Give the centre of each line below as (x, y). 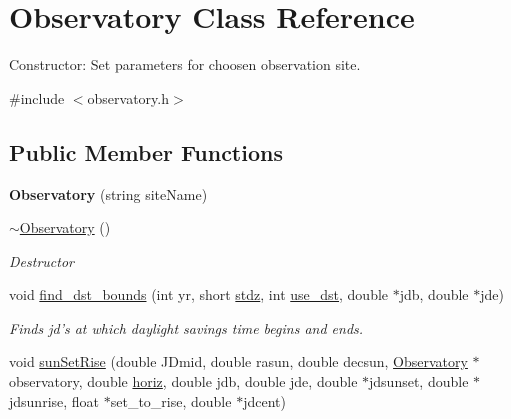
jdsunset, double (419, 381)
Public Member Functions (146, 151)
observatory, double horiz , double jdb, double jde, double (183, 381)
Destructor (41, 260)
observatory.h (128, 97)
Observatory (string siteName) (108, 193)
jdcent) (264, 400)
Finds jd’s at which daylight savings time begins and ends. (186, 327)
